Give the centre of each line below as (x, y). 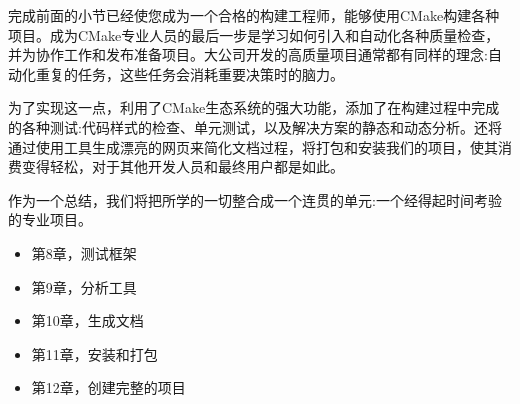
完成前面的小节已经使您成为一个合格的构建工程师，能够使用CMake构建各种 (254, 15)
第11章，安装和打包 (94, 353)
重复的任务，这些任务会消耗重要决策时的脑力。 (189, 73)
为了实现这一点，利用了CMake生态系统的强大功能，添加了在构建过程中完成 (254, 107)
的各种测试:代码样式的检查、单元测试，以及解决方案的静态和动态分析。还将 (255, 126)
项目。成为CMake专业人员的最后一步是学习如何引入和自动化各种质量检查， (254, 34)
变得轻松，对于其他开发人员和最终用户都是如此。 (182, 166)
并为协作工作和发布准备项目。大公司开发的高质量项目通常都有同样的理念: (248, 54)
